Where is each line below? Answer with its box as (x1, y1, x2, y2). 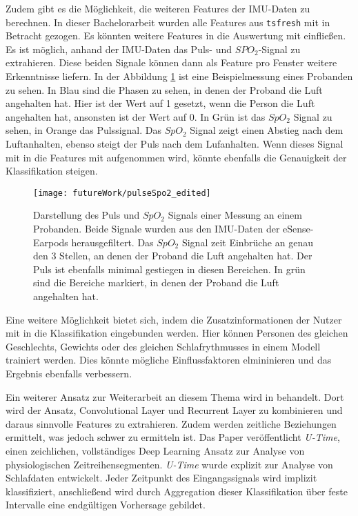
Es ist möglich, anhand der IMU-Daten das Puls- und (6, 41, 232, 56)
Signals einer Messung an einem (168, 208, 302, 222)
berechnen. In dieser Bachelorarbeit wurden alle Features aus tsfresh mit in (6, 14, 330, 29)
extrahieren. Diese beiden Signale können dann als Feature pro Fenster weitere (6, 55, 337, 70)
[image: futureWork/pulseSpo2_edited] (33, 188, 211, 198)
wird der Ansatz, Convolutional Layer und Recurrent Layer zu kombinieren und (6, 403, 343, 417)
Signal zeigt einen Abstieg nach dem (190, 123, 344, 137)
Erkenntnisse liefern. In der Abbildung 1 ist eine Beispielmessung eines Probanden (6, 69, 353, 83)
